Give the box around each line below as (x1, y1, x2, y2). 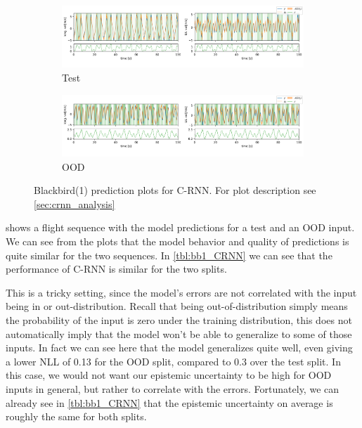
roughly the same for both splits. (6, 409, 147, 424)
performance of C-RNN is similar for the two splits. (6, 261, 227, 276)
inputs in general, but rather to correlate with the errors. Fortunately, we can (6, 381, 340, 396)
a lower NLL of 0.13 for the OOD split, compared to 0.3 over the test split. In (6, 354, 341, 368)
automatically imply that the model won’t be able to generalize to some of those (6, 326, 352, 341)
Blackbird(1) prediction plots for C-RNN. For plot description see (34, 183, 316, 197)
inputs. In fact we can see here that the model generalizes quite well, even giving (6, 340, 353, 355)
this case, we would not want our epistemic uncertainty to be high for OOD (6, 368, 332, 382)
